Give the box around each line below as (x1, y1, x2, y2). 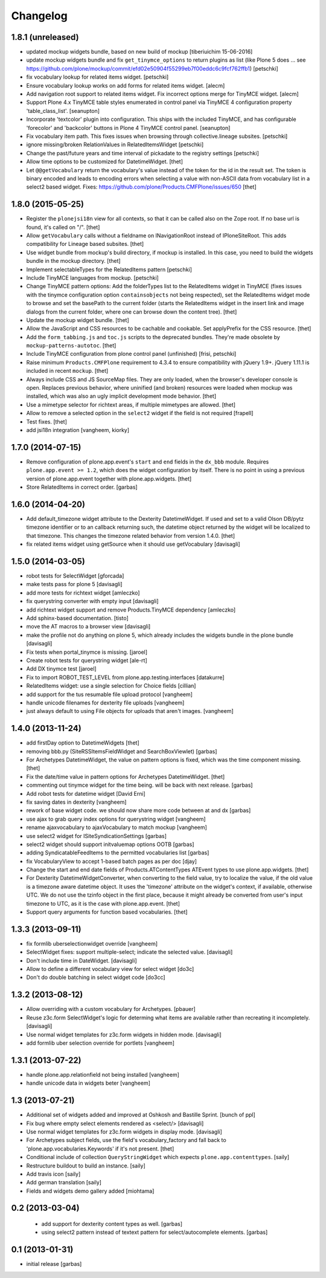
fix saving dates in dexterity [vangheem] (26, 798, 127, 805)
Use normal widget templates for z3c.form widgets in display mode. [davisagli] (26, 1128, 223, 1135)
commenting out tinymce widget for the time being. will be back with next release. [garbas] (26, 781, 253, 789)
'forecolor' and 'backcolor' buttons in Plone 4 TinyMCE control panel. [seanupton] (26, 124, 231, 131)
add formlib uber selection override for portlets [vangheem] (26, 1039, 175, 1047)
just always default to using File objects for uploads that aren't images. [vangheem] (26, 708, 234, 715)
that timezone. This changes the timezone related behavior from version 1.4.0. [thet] (26, 532, 235, 539)
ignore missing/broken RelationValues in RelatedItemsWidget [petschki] (26, 141, 204, 148)
